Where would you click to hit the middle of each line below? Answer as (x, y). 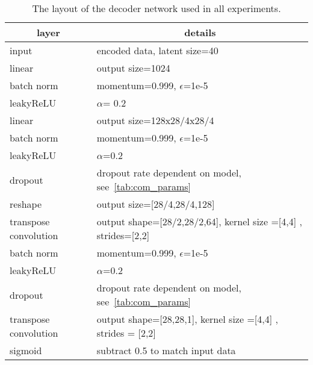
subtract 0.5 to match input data (166, 350)
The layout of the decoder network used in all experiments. (156, 8)
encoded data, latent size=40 (157, 50)
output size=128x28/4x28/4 (155, 120)
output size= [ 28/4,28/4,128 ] (156, 204)
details (200, 32)
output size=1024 (133, 68)
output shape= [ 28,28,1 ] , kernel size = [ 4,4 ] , (187, 319)
